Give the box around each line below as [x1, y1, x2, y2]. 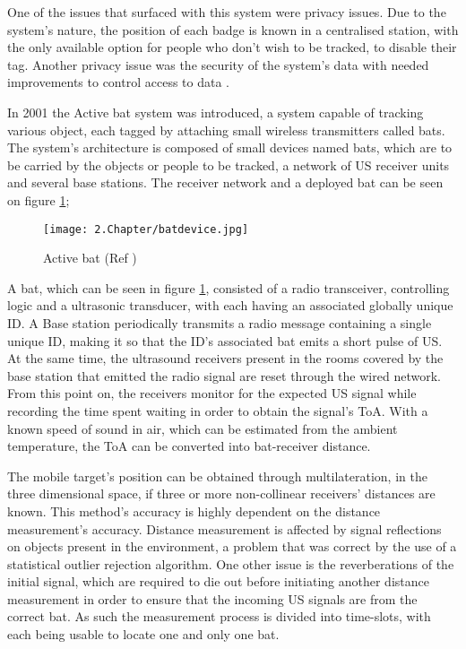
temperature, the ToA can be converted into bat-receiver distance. [7, 437, 371, 455]
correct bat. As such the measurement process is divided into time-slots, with [7, 607, 431, 626]
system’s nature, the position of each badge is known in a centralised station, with [7, 20, 459, 39]
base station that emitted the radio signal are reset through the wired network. [7, 366, 441, 385]
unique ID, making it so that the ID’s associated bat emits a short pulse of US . [7, 331, 443, 350]
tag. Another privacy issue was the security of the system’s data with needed [7, 55, 429, 74]
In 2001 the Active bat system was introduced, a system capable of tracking [7, 102, 424, 121]
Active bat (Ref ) [43, 248, 137, 267]
